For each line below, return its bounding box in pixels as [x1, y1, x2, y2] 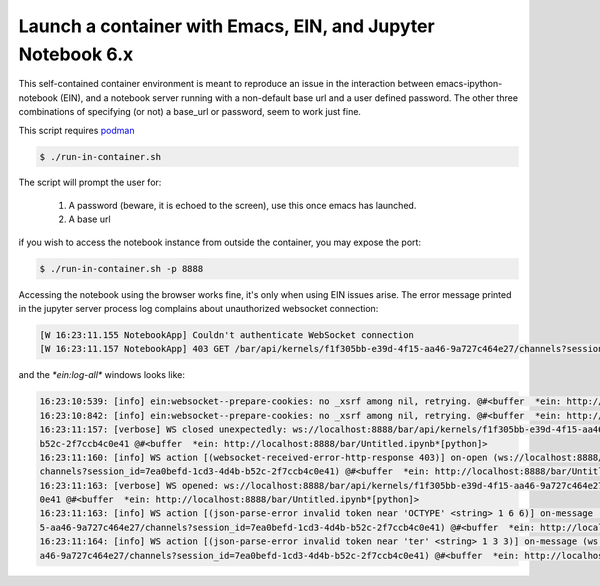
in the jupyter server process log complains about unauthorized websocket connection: [18, 303, 379, 315]
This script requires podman [18, 124, 135, 136]
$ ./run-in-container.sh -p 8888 [39, 263, 204, 274]
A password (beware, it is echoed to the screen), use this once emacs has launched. [68, 199, 417, 211]
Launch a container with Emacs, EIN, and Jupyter [18, 15, 435, 37]
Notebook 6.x [18, 43, 134, 65]
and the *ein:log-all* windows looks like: [18, 369, 185, 381]
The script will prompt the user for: [18, 176, 162, 189]
